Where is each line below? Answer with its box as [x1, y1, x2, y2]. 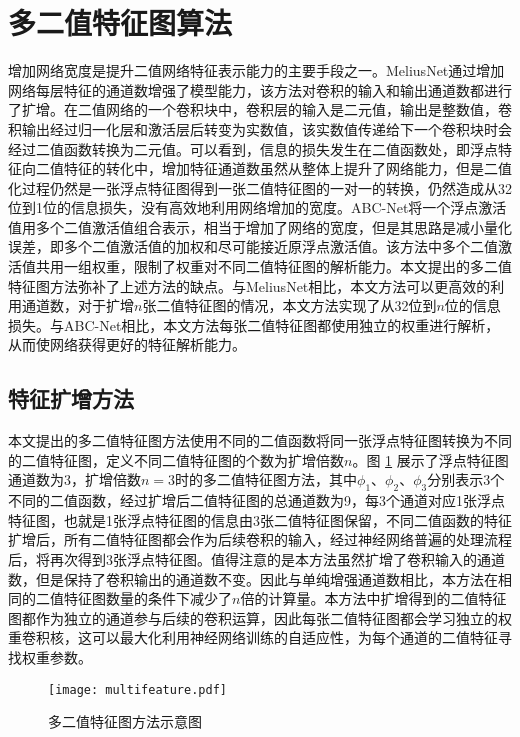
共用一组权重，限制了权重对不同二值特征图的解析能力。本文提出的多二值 [35, 256, 512, 277]
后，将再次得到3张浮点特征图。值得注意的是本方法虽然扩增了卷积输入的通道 [8, 549, 505, 569]
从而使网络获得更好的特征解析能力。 [8, 334, 246, 355]
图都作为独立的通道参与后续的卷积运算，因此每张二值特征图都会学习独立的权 [8, 607, 512, 628]
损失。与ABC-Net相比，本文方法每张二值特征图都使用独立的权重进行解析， [8, 314, 500, 335]
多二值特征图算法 [8, 2, 233, 43]
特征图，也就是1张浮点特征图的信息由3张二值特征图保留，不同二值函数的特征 [8, 509, 512, 530]
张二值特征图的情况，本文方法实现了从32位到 [142, 295, 437, 316]
